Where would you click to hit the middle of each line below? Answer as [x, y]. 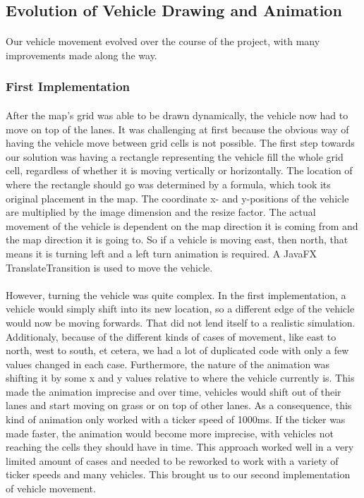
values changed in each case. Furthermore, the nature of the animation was [168, 364]
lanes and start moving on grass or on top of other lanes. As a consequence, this [179, 405]
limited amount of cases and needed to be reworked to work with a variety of [172, 460]
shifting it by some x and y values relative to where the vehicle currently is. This [180, 378]
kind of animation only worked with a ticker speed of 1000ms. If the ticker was [176, 419]
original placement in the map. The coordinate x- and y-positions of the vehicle [177, 198]
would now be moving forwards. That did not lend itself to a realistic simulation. [181, 322]
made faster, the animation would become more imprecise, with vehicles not [170, 433]
